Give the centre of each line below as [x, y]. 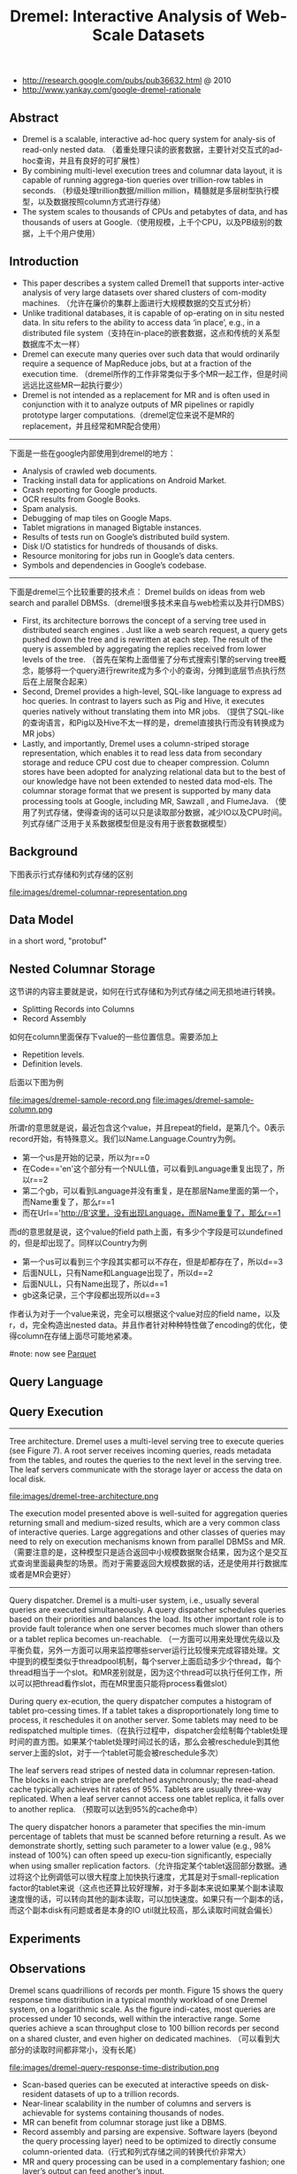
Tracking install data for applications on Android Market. [124, 480]
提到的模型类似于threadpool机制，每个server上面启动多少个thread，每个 [149, 1662]
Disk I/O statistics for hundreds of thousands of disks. [120, 546]
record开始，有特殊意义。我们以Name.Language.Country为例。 [125, 1139]
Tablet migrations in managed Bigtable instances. [111, 527]
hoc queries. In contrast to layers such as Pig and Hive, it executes [143, 700]
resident [37, 2093]
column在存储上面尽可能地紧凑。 [76, 1336]
